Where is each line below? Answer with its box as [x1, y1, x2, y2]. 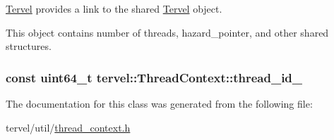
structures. [6, 39, 52, 53]
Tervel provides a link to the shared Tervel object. [6, 1, 222, 15]
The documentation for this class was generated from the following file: [6, 96, 313, 110]
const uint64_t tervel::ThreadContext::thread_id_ [6, 68, 303, 86]
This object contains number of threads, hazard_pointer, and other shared [6, 25, 329, 39]
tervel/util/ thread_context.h [6, 120, 131, 134]
